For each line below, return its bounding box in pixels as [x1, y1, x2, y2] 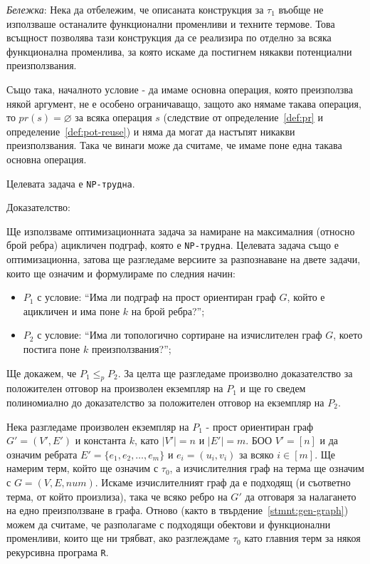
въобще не [278, 2, 324, 16]
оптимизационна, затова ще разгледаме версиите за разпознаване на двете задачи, [6, 252, 361, 267]
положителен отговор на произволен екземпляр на [6, 381, 223, 396]
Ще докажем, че [6, 365, 77, 380]
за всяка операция [75, 110, 152, 125]
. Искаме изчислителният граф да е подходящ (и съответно [95, 474, 351, 489]
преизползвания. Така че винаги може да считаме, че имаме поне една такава [6, 138, 342, 153]
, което [333, 327, 363, 342]
